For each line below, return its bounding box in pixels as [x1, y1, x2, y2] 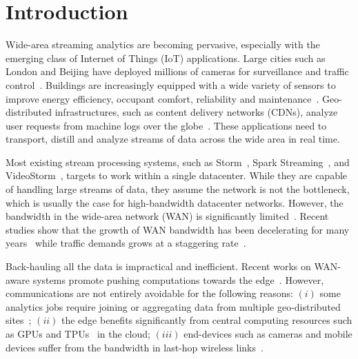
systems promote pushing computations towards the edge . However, [32, 272, 324, 287]
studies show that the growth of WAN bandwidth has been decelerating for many [6, 222, 350, 236]
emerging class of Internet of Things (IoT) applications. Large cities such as [6, 50, 326, 65]
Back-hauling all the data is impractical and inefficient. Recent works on [6, 259, 311, 274]
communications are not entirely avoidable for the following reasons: [6, 286, 293, 300]
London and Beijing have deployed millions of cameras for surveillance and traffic [6, 64, 349, 79]
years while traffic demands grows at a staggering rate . [6, 236, 246, 250]
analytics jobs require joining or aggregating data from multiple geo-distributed [6, 299, 341, 314]
